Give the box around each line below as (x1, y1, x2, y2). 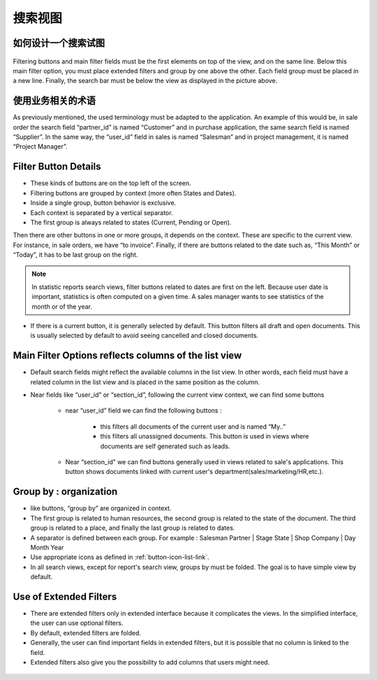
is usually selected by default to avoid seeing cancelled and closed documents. (30, 332, 258, 340)
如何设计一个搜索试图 (13, 37, 105, 49)
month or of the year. (31, 302, 92, 311)
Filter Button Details (13, 161, 101, 172)
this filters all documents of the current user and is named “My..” (100, 422, 286, 431)
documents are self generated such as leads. (100, 442, 230, 450)
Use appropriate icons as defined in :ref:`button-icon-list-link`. (30, 553, 209, 561)
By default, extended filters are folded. (30, 628, 142, 637)
